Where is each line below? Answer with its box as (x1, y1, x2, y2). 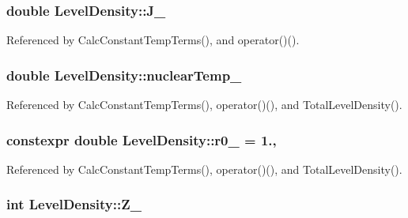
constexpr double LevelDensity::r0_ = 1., (6, 130, 277, 149)
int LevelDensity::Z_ (6, 194, 142, 214)
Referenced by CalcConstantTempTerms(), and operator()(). (6, 32, 300, 48)
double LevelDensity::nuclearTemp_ (6, 65, 242, 85)
